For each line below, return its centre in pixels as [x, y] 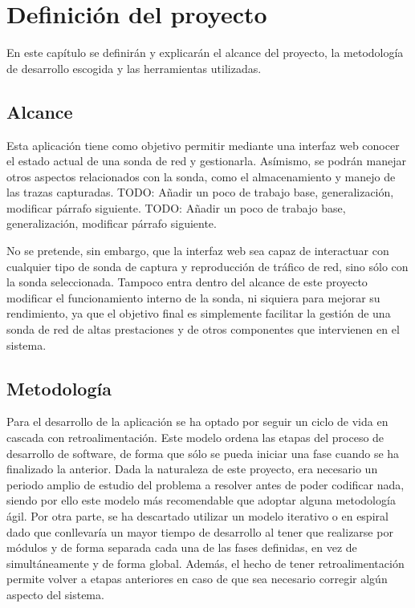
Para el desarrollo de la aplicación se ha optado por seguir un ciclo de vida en [197, 422]
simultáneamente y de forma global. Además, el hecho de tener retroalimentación [205, 563]
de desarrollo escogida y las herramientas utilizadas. [134, 68]
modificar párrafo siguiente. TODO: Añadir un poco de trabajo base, [176, 207]
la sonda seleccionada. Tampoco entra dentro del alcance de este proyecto [187, 282]
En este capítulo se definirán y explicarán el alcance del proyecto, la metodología [205, 53]
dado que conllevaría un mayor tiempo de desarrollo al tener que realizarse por [200, 531]
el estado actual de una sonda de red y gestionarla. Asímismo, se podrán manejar [206, 161]
